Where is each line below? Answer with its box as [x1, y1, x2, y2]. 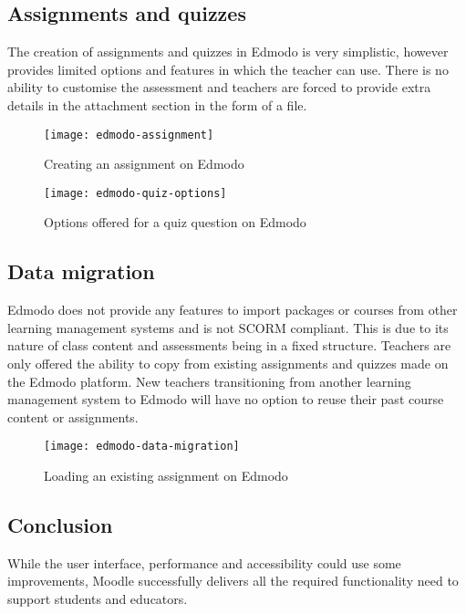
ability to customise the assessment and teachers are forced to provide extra [7, 78, 431, 97]
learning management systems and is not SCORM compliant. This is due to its [7, 317, 449, 337]
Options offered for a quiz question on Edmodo [44, 213, 306, 232]
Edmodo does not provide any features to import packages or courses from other [7, 300, 458, 319]
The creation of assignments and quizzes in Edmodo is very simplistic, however [7, 42, 449, 61]
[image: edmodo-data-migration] [44, 440, 240, 453]
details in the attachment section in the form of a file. [7, 95, 307, 114]
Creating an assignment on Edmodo [44, 154, 244, 173]
